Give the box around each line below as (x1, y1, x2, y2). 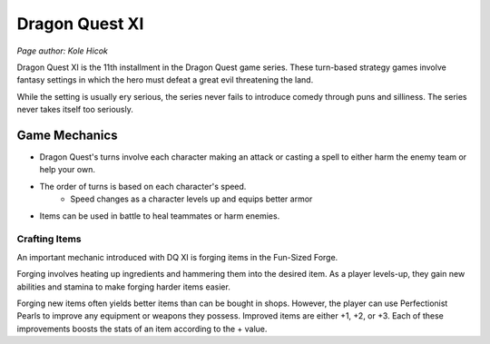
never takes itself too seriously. (16, 104, 133, 115)
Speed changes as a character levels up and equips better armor (70, 193, 313, 204)
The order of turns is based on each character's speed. (39, 181, 247, 192)
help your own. (39, 164, 95, 175)
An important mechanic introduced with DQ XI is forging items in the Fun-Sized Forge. (16, 251, 338, 262)
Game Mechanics (16, 127, 118, 143)
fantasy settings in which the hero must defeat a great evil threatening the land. (16, 74, 314, 85)
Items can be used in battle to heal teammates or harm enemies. (39, 210, 280, 221)
